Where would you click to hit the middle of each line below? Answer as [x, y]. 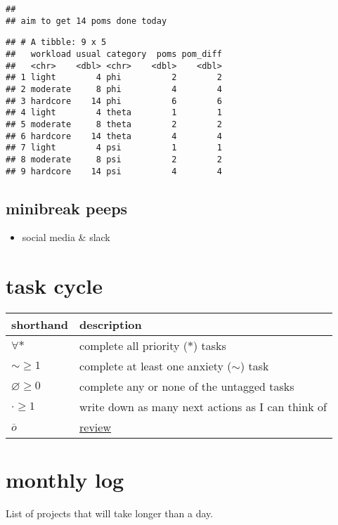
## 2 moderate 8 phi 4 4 [114, 89]
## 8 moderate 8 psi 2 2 [114, 159]
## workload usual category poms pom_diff [114, 54]
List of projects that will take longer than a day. [110, 513]
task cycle [54, 286]
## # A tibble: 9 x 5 [56, 43]
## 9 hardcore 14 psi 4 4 [114, 171]
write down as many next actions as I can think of [203, 407]
